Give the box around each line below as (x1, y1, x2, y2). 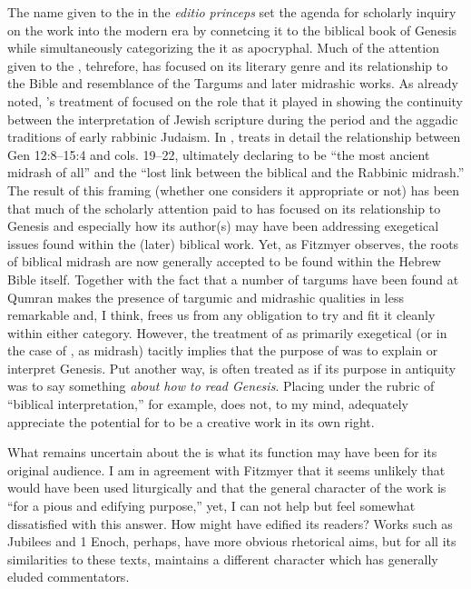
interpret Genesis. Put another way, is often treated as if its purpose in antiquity (7, 358, 456, 377)
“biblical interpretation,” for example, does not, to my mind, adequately (7, 394, 409, 414)
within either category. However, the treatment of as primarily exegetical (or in (7, 323, 447, 342)
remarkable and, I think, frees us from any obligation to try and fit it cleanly (7, 305, 436, 324)
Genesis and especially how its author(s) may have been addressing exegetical (7, 216, 439, 235)
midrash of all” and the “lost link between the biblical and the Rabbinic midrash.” (7, 163, 465, 182)
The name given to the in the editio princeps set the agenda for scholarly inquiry (7, 3, 456, 21)
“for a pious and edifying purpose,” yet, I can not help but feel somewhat (7, 496, 416, 515)
